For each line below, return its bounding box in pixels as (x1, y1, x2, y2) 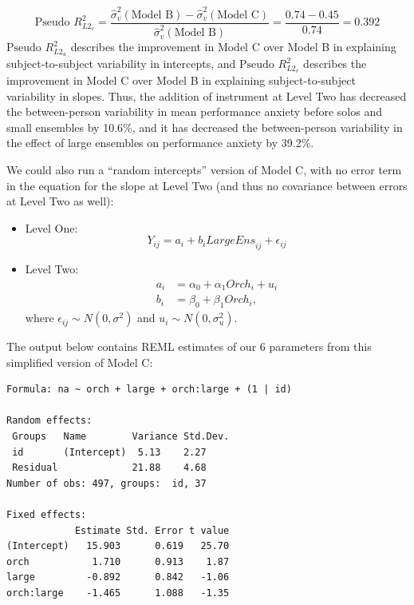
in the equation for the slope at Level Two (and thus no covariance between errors (6, 177, 408, 193)
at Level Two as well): (6, 193, 114, 209)
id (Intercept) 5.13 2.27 (12, 446, 207, 458)
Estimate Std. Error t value (74, 524, 230, 536)
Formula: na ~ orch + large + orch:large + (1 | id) (6, 384, 292, 396)
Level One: (25, 219, 78, 236)
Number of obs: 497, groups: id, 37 (6, 477, 207, 489)
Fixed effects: (6, 509, 87, 521)
